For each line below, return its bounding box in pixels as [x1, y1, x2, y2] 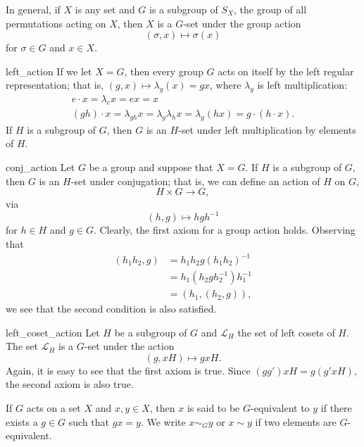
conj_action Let [6, 160, 75, 175]
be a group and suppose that [89, 160, 213, 175]
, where [210, 77, 241, 92]
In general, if [6, 2, 61, 16]
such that [68, 414, 110, 429]
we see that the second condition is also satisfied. [6, 301, 217, 316]
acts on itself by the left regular [218, 63, 354, 78]
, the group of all [234, 2, 307, 16]
